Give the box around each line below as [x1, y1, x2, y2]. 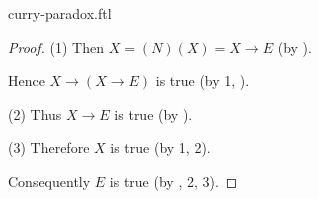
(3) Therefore [8, 137, 90, 158]
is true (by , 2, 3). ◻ [109, 170, 238, 191]
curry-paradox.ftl [8, 3, 112, 23]
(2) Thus [8, 103, 62, 124]
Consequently [8, 170, 91, 191]
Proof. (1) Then [8, 36, 104, 57]
